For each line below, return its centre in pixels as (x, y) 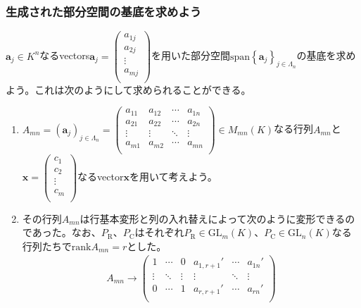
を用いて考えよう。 (173, 177)
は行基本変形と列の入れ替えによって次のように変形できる (213, 218)
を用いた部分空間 (191, 55)
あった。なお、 (66, 232)
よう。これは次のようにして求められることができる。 (128, 89)
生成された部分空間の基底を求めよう (104, 11)
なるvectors (65, 55)
